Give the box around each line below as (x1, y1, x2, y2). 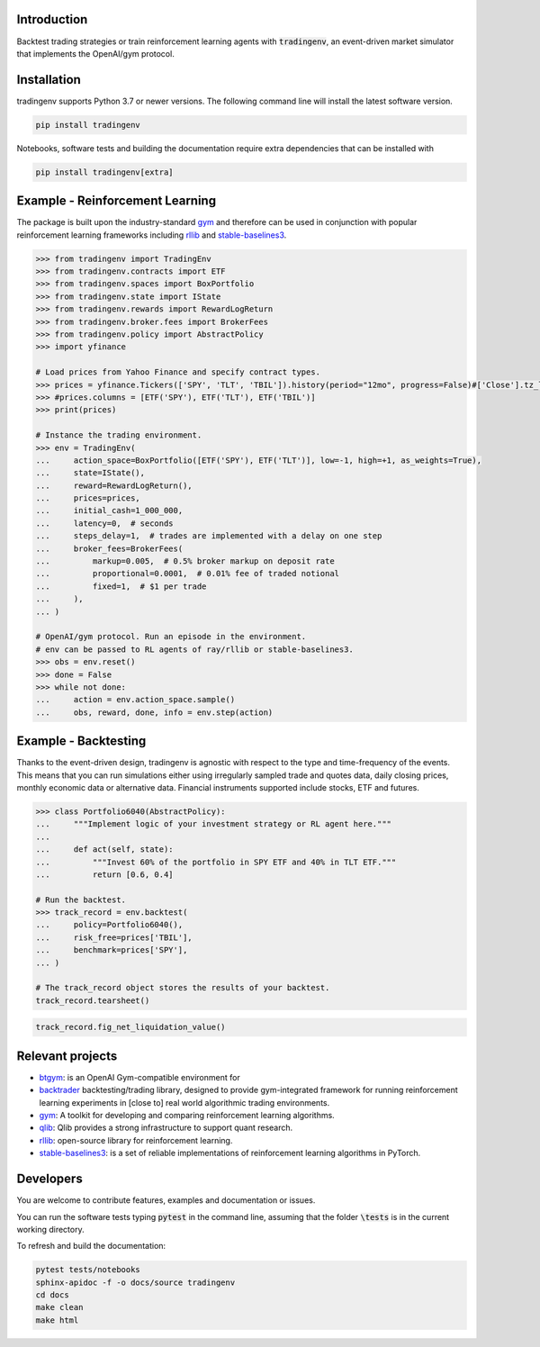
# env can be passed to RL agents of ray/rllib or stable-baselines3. (35, 644, 355, 655)
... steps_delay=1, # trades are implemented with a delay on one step (35, 531, 382, 541)
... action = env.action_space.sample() (35, 694, 236, 705)
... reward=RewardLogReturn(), (35, 480, 193, 491)
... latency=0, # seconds (35, 518, 175, 529)
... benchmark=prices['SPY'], (35, 945, 188, 955)
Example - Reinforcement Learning (16, 194, 216, 209)
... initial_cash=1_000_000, (35, 505, 184, 516)
